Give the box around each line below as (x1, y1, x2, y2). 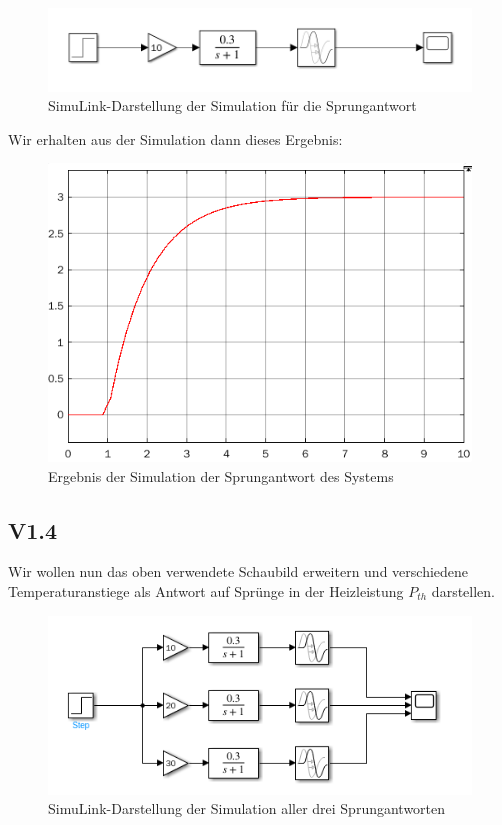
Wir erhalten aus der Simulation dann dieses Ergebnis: (8, 128, 343, 149)
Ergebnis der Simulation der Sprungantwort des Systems (48, 465, 394, 486)
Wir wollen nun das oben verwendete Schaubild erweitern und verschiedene (8, 561, 469, 582)
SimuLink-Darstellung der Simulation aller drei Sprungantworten (48, 798, 446, 819)
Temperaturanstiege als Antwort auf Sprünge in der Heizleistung (8, 580, 404, 601)
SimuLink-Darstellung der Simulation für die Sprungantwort (48, 95, 417, 116)
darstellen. (431, 580, 495, 601)
